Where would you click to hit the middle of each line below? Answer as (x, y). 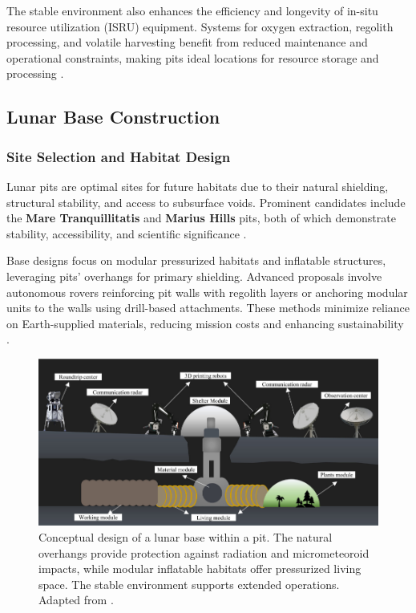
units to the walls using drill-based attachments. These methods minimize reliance (208, 308)
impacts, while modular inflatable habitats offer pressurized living (200, 568)
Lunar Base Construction (113, 117)
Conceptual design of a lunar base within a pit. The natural (186, 537)
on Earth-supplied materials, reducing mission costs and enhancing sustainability (205, 323)
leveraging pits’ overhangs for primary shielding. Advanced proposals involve (194, 276)
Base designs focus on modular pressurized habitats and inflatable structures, (196, 260)
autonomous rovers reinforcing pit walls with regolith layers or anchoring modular (207, 292)
